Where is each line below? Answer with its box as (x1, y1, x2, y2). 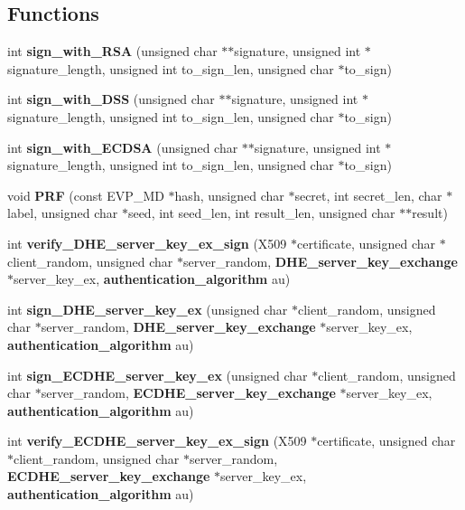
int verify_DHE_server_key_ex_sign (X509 (7, 233, 287, 252)
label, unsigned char (7, 203, 118, 222)
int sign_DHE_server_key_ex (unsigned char (7, 299, 288, 318)
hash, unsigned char (174, 185, 284, 204)
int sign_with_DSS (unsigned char (7, 90, 215, 109)
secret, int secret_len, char (294, 185, 442, 204)
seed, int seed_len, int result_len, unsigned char (127, 203, 395, 222)
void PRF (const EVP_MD (7, 185, 164, 204)
